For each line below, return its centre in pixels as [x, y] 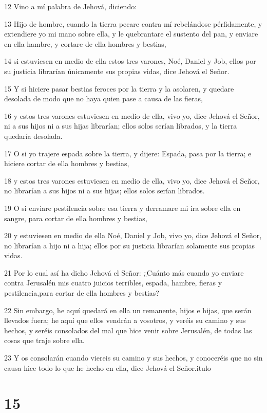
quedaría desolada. [33, 136]
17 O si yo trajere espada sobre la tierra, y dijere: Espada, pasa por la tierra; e [128, 153]
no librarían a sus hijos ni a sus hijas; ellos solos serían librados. [104, 191]
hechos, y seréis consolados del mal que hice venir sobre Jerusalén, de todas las [128, 330]
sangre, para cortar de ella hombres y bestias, [76, 218]
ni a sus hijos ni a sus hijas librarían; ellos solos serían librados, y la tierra [121, 126]
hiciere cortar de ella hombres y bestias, [67, 163]
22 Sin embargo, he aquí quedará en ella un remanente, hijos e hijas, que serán [128, 310]
